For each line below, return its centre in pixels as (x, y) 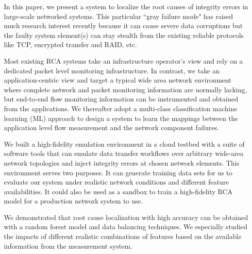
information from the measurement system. (68, 246)
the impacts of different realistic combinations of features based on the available (123, 236)
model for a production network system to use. (74, 201)
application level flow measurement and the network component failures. (111, 127)
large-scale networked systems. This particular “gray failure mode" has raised (118, 16)
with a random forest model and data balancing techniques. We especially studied (126, 227)
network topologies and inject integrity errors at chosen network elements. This (122, 162)
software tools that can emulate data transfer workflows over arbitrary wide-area (124, 153)
